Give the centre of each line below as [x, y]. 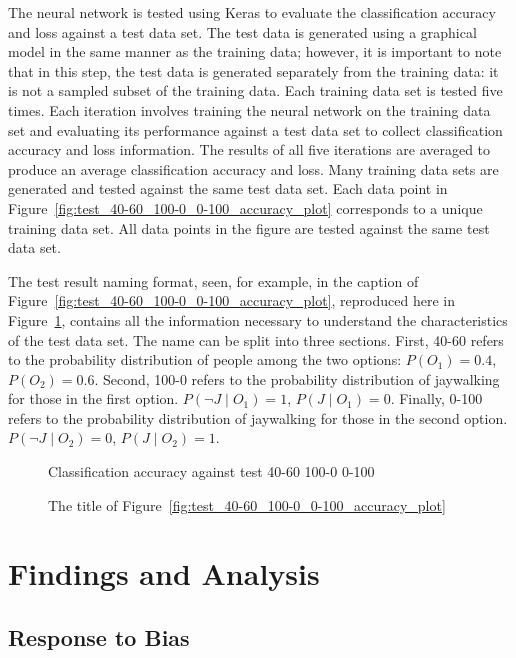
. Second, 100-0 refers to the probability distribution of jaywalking [297, 378]
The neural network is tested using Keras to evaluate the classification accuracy [252, 12]
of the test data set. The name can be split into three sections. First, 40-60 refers [256, 339]
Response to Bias [99, 637]
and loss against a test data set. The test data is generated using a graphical [242, 31]
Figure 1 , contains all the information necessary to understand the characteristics [258, 319]
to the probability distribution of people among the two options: [205, 359]
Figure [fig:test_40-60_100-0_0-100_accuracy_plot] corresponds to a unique [245, 207]
